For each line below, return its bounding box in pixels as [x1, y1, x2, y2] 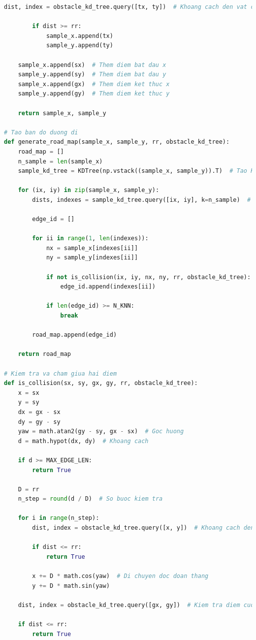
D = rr [18, 485, 39, 493]
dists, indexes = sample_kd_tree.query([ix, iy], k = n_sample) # [32, 196, 251, 203]
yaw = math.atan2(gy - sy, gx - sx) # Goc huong [18, 428, 184, 435]
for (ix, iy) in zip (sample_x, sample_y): [18, 187, 160, 194]
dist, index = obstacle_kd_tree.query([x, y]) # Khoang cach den [32, 524, 255, 532]
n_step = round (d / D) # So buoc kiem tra [18, 495, 163, 503]
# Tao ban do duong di [4, 128, 78, 136]
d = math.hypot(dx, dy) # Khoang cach [18, 437, 149, 445]
